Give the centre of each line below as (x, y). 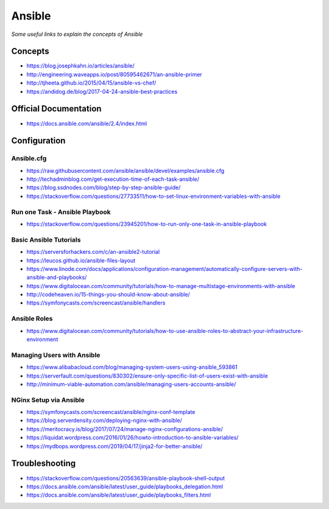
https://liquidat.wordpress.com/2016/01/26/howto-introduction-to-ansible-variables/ (133, 438)
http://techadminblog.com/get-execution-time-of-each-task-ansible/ (113, 179)
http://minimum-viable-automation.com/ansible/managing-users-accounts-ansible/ (131, 384)
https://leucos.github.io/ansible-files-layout (81, 260)
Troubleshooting (44, 464)
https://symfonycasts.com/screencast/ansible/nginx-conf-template (111, 412)
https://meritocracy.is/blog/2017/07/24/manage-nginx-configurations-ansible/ (125, 429)
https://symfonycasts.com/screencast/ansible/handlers (96, 303)
